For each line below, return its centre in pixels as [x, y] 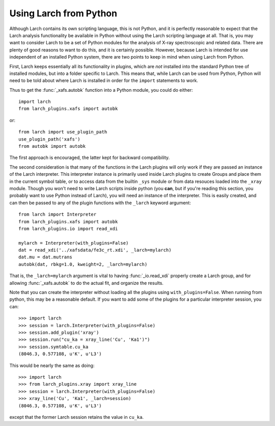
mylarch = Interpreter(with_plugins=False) [74, 243]
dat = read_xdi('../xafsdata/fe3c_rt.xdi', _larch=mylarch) [95, 250]
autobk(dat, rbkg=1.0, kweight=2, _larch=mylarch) [83, 264]
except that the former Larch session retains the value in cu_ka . [77, 417]
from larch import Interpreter [58, 215]
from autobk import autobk [52, 146]
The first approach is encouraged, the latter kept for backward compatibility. [90, 157]
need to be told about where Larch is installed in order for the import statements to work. [104, 81]
